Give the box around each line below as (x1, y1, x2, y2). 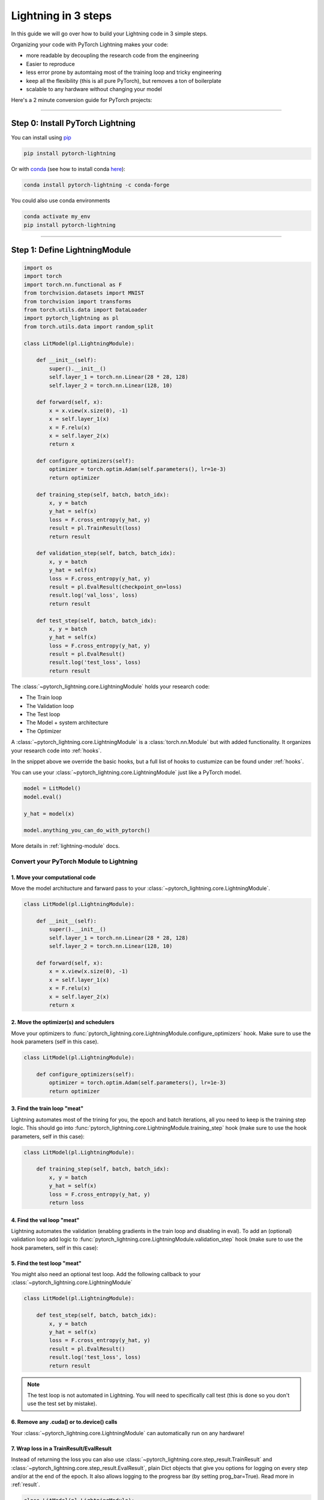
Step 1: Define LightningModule (11, 245, 131, 255)
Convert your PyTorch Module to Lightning (11, 857, 138, 866)
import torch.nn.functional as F (23, 281, 122, 288)
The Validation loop (26, 702, 74, 709)
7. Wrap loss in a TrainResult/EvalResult (11, 1445, 112, 1452)
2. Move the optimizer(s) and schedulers (11, 1019, 115, 1026)
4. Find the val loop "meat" (11, 1216, 80, 1223)
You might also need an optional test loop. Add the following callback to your (11, 1271, 201, 1278)
